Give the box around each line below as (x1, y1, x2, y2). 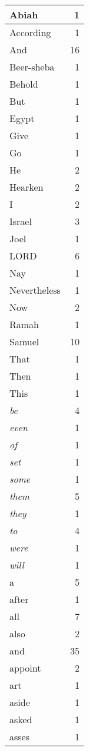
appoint (9, 661, 41, 675)
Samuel (9, 335, 39, 348)
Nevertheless (9, 283, 61, 297)
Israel (9, 214, 32, 228)
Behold (9, 77, 38, 91)
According (9, 25, 51, 39)
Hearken (9, 180, 44, 194)
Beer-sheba (9, 60, 55, 73)
